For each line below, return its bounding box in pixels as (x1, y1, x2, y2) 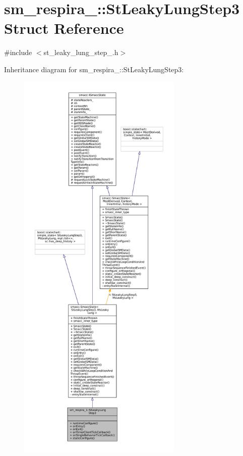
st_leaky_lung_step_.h (43, 47, 118, 58)
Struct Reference (4, 18, 124, 38)
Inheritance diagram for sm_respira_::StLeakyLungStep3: (4, 64, 184, 74)
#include (4, 47, 32, 58)
